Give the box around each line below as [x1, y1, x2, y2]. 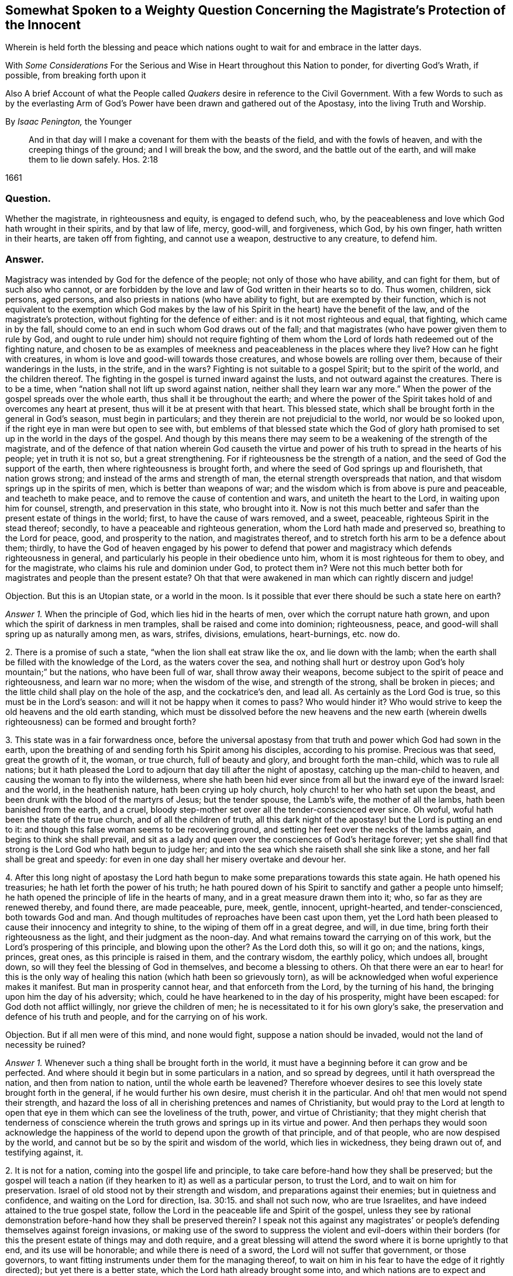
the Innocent [5, 18, 81, 32]
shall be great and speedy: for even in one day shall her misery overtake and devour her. [5, 854, 346, 864]
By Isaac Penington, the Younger [5, 116, 132, 127]
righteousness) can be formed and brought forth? [5, 716, 197, 727]
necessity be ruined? [5, 1039, 86, 1050]
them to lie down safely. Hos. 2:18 [29, 154, 159, 165]
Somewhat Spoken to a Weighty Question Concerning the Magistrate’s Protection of [5, 3, 506, 18]
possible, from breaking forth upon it [5, 70, 146, 81]
